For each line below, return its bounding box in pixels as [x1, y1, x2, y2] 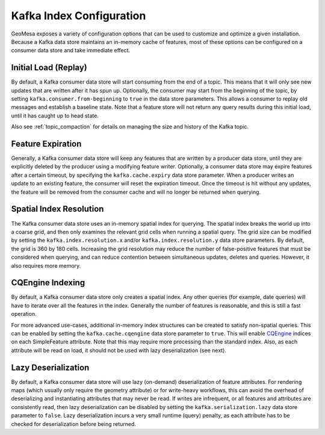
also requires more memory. [11, 262, 81, 269]
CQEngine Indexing [11, 277, 85, 288]
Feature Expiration [11, 139, 82, 149]
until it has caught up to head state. [11, 112, 99, 119]
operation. [11, 310, 37, 318]
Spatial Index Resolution [11, 204, 104, 214]
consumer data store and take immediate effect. [11, 47, 131, 54]
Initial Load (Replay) [11, 63, 87, 73]
